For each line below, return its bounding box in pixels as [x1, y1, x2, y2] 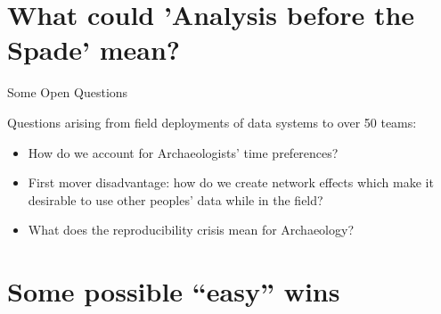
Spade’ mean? [7, 31, 181, 68]
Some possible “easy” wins [7, 273, 340, 310]
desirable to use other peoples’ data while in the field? [28, 190, 323, 209]
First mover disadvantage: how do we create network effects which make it [28, 173, 434, 192]
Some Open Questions [7, 83, 128, 102]
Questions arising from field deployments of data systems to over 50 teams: [7, 112, 417, 131]
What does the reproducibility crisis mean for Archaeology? [28, 220, 355, 239]
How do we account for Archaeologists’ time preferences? [28, 143, 339, 161]
